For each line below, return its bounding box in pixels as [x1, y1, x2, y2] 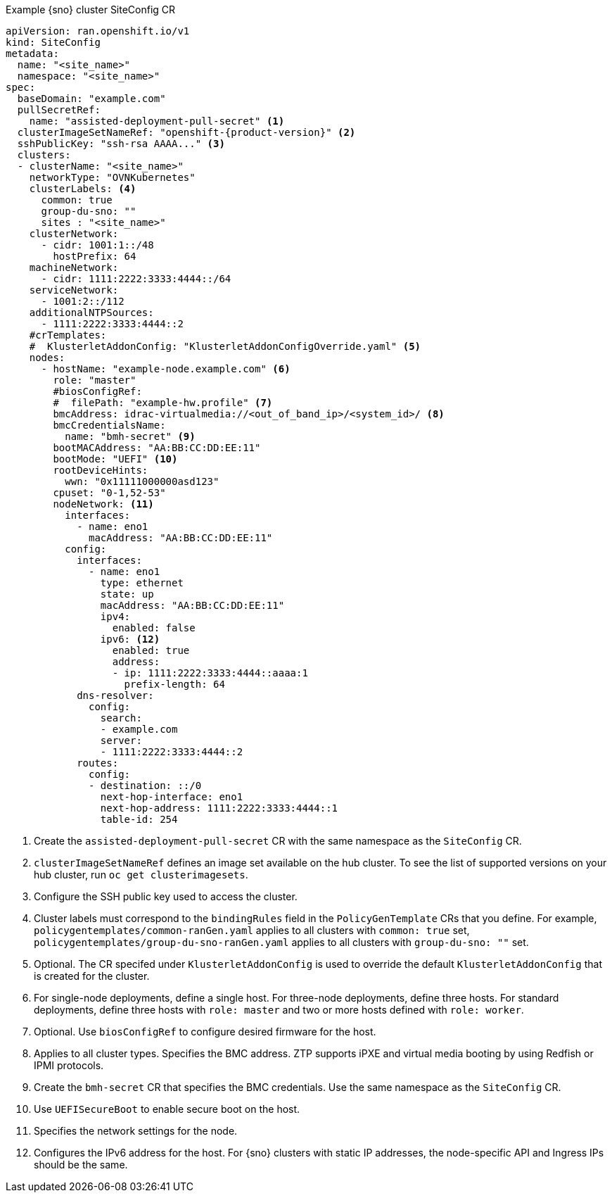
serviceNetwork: [29, 284, 119, 296]
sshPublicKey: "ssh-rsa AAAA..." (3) [17, 138, 225, 149]
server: [100, 735, 142, 746]
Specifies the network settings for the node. [34, 1125, 238, 1137]
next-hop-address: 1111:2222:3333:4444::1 [100, 802, 338, 814]
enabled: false [112, 622, 196, 633]
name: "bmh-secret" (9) [65, 431, 196, 442]
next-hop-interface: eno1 [100, 791, 243, 802]
